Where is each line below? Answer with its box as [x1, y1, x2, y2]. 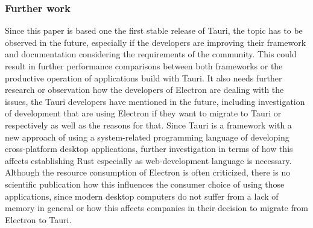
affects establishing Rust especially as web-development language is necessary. [5, 154, 292, 166]
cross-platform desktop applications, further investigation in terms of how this [5, 142, 293, 155]
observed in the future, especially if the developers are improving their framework [5, 36, 306, 48]
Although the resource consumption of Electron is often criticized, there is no [5, 166, 291, 179]
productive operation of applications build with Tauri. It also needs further [5, 71, 282, 84]
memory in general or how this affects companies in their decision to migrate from [5, 201, 308, 214]
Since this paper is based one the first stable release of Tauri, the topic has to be [5, 24, 303, 37]
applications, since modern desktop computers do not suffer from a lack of [5, 189, 279, 202]
